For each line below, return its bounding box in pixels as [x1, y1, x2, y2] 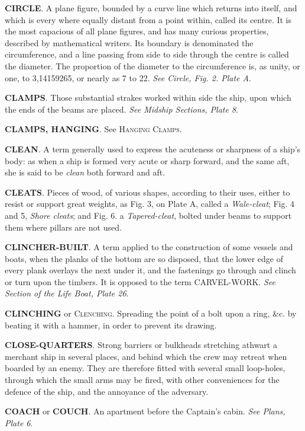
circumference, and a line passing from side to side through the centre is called [5, 48, 289, 60]
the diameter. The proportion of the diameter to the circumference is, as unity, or [5, 59, 300, 72]
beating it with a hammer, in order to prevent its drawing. [5, 318, 217, 331]
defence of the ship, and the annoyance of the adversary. [5, 385, 209, 397]
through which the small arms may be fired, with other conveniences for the [5, 373, 280, 386]
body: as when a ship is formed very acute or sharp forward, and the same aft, [5, 154, 290, 167]
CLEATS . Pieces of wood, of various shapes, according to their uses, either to [5, 186, 290, 198]
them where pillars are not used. [5, 221, 122, 233]
